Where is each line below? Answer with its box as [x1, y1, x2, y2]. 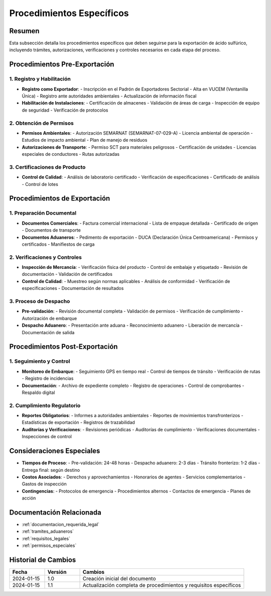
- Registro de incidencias [22, 375, 74, 381]
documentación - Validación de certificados [22, 271, 113, 277]
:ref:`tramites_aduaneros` [22, 528, 74, 535]
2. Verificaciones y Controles [9, 254, 82, 261]
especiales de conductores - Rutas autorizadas [22, 151, 120, 157]
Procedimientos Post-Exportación [9, 342, 118, 351]
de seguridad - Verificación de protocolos [22, 107, 108, 113]
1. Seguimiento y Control [9, 358, 70, 365]
